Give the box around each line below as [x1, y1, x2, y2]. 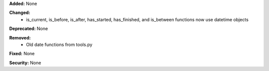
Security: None [9, 60, 41, 66]
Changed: [9, 10, 30, 16]
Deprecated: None [9, 26, 48, 32]
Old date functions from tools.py [26, 41, 93, 47]
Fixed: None [9, 51, 35, 57]
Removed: [9, 35, 31, 40]
